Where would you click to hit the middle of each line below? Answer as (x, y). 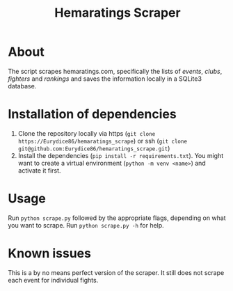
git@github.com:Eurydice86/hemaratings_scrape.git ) (94, 148)
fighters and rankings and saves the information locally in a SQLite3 (105, 79)
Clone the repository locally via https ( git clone (87, 133)
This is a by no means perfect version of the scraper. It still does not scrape (116, 272)
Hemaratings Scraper (118, 13)
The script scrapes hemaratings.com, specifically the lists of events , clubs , (115, 71)
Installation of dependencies (92, 115)
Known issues (49, 253)
